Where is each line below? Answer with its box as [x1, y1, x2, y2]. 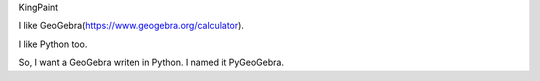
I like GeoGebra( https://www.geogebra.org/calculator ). [18, 20, 245, 32]
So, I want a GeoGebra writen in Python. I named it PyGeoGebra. [18, 56, 285, 69]
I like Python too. [18, 38, 88, 50]
